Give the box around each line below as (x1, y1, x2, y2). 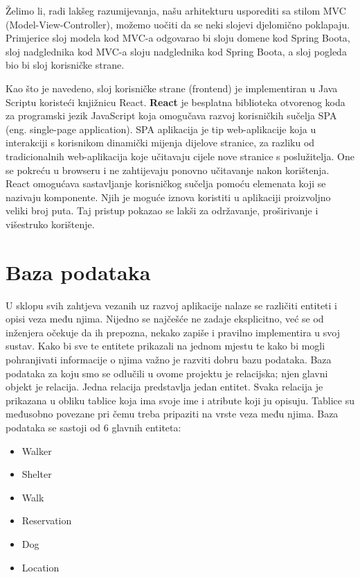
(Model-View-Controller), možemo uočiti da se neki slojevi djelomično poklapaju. (6, 17, 350, 31)
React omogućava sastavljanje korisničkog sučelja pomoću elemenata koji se (6, 176, 326, 191)
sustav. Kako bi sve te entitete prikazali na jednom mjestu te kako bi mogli (6, 338, 325, 353)
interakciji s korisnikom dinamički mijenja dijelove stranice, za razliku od (6, 135, 315, 150)
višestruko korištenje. (6, 216, 95, 231)
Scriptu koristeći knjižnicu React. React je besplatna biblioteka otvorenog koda (6, 94, 345, 109)
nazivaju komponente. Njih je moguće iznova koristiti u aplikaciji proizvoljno (6, 189, 331, 204)
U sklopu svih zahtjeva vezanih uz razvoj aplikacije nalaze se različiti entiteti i (6, 298, 338, 312)
